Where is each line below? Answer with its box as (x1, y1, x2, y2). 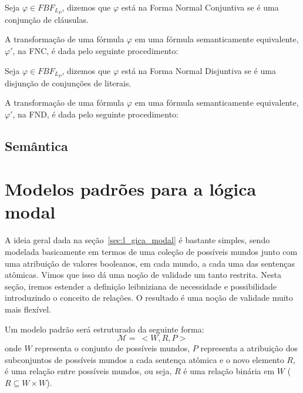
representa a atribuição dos (200, 342, 298, 354)
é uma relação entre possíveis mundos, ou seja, (5, 365, 172, 377)
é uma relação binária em (183, 365, 275, 377)
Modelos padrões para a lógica (5, 177, 257, 201)
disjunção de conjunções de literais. (5, 76, 132, 89)
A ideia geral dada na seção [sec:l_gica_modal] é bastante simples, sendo (5, 234, 270, 246)
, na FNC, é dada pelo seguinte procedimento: (12, 45, 179, 57)
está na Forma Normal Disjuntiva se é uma (121, 64, 276, 76)
